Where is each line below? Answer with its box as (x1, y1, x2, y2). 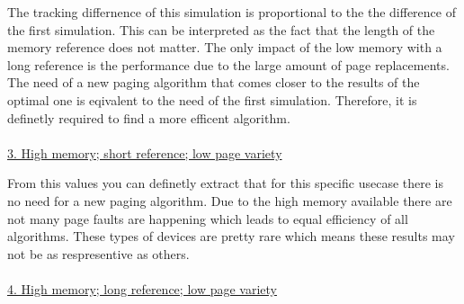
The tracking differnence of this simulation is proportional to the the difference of (7, 3, 456, 21)
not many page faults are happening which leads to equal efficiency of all (7, 209, 408, 228)
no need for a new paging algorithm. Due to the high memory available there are (7, 191, 452, 210)
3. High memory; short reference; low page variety (7, 143, 282, 162)
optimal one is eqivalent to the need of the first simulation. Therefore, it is (7, 90, 417, 109)
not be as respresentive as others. (7, 244, 190, 263)
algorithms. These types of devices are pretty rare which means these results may (7, 227, 455, 246)
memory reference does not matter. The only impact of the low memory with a (7, 38, 442, 57)
